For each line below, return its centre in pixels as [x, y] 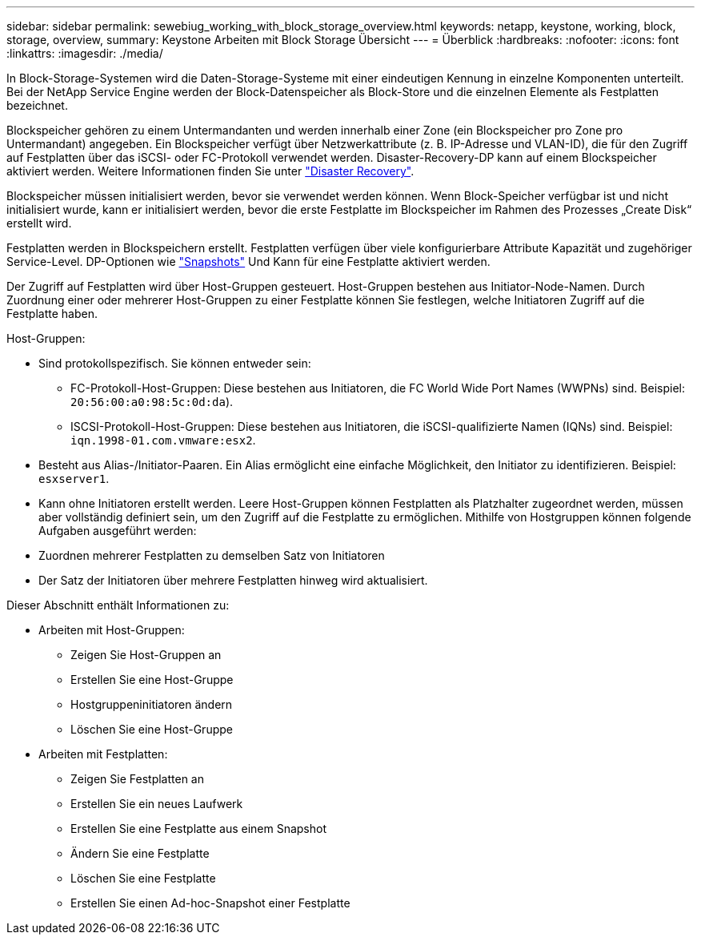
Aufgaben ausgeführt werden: [118, 531]
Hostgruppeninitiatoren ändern [152, 704]
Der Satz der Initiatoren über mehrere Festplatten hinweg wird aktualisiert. [233, 580]
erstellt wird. [39, 223]
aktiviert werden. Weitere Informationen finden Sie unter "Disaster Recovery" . [210, 171]
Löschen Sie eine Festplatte [143, 878]
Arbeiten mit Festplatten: [103, 754]
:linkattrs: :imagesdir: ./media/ [85, 53]
